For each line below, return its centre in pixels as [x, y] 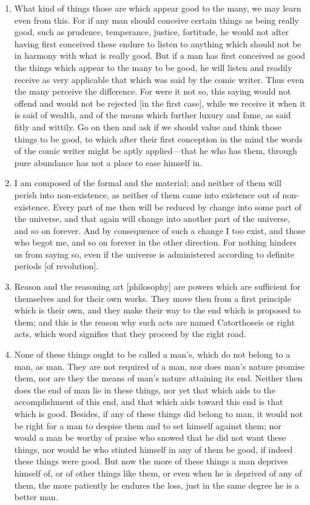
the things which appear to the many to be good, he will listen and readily [153, 67]
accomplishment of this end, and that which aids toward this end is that [149, 402]
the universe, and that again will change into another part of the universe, [152, 219]
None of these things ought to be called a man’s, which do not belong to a [152, 354]
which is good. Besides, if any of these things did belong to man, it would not [158, 413]
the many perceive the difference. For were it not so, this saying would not [153, 91]
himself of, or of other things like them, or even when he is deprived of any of [158, 473]
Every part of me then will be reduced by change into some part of [177, 206]
